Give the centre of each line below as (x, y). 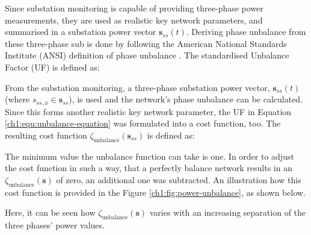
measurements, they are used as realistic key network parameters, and (134, 20)
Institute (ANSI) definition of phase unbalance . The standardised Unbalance (147, 55)
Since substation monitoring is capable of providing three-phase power (134, 8)
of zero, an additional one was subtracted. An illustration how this (179, 179)
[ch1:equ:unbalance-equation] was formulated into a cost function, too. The (143, 123)
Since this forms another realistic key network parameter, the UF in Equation (148, 111)
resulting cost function (46, 135)
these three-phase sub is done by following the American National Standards (146, 43)
